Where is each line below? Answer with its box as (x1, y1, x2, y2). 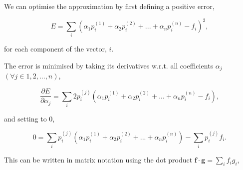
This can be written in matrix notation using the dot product (4, 154, 193, 165)
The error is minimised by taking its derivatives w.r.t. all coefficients (4, 60, 213, 71)
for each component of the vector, (4, 43, 107, 54)
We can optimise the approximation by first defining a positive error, (4, 1, 215, 11)
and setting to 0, (4, 113, 55, 123)
